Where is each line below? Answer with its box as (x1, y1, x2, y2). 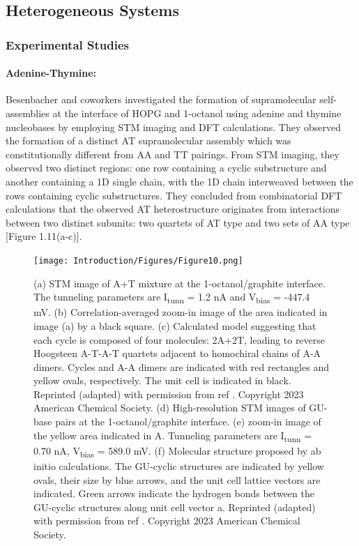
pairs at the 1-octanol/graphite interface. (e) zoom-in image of (55, 414, 321, 429)
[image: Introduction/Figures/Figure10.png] (33, 255, 243, 266)
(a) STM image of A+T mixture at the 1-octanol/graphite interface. (33, 275, 326, 290)
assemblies (6, 106, 49, 121)
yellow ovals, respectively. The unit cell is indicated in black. (33, 373, 291, 388)
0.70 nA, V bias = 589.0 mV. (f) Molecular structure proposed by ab (33, 443, 321, 460)
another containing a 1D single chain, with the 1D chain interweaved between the (6, 174, 353, 188)
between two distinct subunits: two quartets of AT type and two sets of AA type (6, 215, 350, 229)
